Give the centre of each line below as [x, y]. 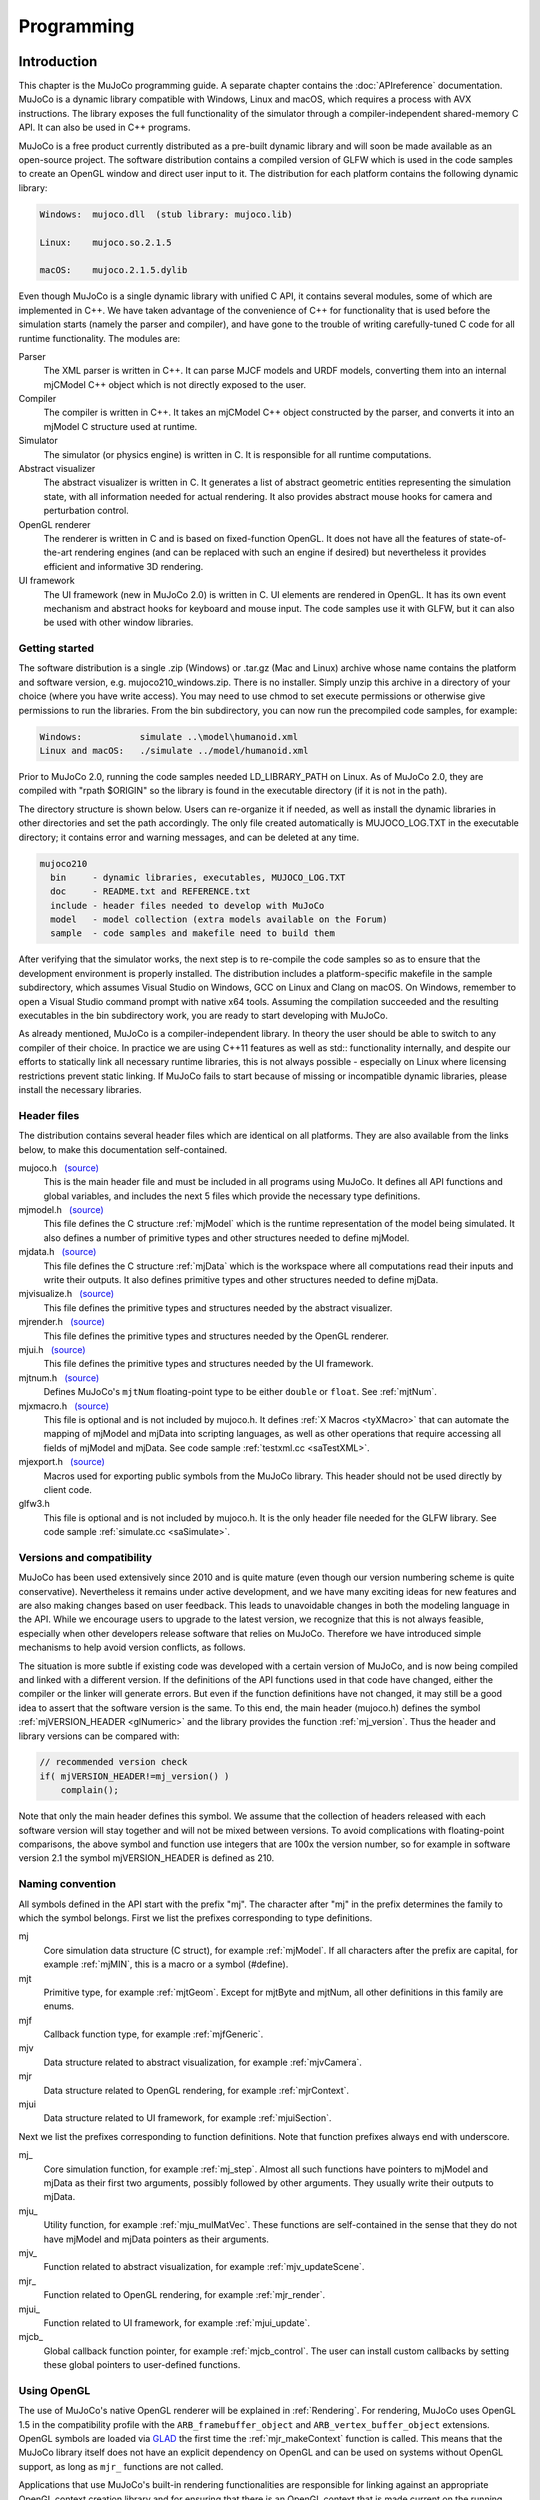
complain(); [90, 1790]
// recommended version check [113, 1762]
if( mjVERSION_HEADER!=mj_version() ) [134, 1776]
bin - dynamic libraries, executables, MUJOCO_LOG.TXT [198, 877]
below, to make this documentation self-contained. [123, 1149]
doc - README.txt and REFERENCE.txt [150, 891]
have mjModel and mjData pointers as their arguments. [156, 2239]
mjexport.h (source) [61, 1462]
